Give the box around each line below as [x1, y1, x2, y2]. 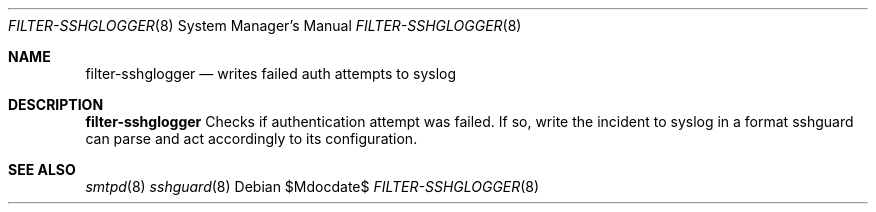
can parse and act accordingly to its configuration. [85, 130, 418, 147]
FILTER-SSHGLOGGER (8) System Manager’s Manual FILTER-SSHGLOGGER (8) [8, 17, 522, 34]
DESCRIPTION [8, 96, 104, 113]
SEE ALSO [8, 161, 76, 178]
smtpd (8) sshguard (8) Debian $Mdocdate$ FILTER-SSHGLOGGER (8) [85, 178, 540, 195]
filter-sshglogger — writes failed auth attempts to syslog [85, 65, 457, 82]
